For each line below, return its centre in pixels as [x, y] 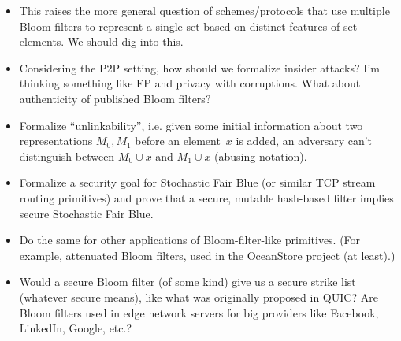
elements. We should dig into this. [101, 41]
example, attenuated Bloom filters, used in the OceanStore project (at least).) [207, 255]
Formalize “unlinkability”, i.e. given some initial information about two [191, 125]
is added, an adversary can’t [304, 141]
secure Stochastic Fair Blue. [86, 213]
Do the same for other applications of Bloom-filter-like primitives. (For [190, 240]
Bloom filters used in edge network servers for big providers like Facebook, [199, 312]
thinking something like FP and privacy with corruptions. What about [190, 83]
